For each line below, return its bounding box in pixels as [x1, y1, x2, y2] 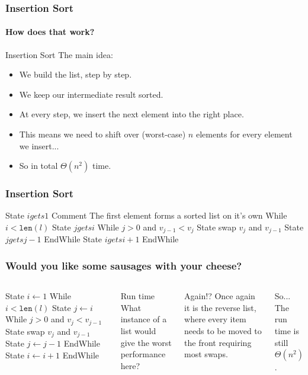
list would [120, 325, 156, 337]
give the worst [120, 336, 172, 348]
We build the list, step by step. [19, 68, 132, 81]
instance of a [120, 313, 167, 325]
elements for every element [195, 128, 293, 140]
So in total [19, 159, 58, 172]
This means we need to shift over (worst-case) [19, 128, 186, 140]
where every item [184, 313, 246, 325]
